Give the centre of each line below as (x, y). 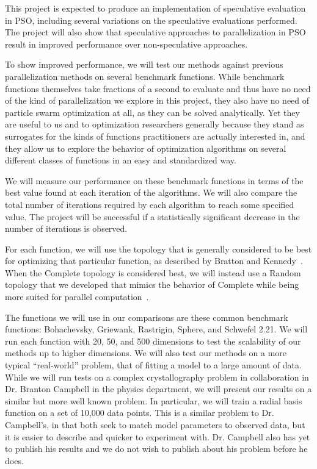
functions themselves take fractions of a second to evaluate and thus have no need (158, 88)
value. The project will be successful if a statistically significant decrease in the (152, 216)
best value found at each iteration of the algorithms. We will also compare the (151, 192)
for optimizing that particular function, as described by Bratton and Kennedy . (154, 261)
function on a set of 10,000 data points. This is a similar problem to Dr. (140, 413)
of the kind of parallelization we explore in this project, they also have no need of (157, 100)
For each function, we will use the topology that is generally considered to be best (158, 249)
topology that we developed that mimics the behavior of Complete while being (152, 285)
